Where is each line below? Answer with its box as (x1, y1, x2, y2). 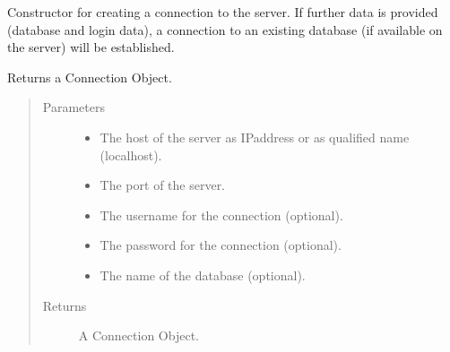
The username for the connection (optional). (100, 205, 343, 224)
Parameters (42, 98, 105, 116)
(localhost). (100, 145, 162, 164)
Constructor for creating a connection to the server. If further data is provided (7, 3, 438, 21)
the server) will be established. (7, 38, 175, 56)
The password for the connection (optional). (100, 236, 342, 254)
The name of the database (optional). (100, 265, 306, 284)
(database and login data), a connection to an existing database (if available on (7, 20, 443, 39)
